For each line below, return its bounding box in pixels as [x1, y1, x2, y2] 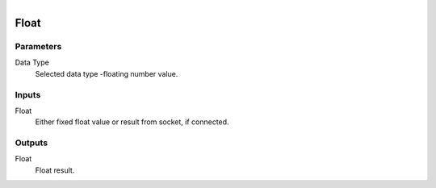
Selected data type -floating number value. [35, 69, 178, 78]
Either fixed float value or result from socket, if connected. [35, 117, 229, 127]
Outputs [15, 137, 48, 148]
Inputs [15, 89, 41, 100]
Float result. [35, 165, 75, 175]
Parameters [15, 40, 62, 52]
